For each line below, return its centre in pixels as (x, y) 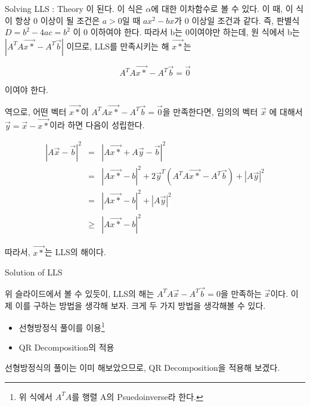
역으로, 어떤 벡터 (36, 111)
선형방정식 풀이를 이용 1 (62, 326)
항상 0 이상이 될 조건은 (58, 20)
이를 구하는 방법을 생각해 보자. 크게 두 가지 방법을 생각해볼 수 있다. (140, 305)
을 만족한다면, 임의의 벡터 (210, 111)
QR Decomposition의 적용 (66, 347)
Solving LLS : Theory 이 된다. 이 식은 (74, 8)
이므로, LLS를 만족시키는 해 (118, 46)
